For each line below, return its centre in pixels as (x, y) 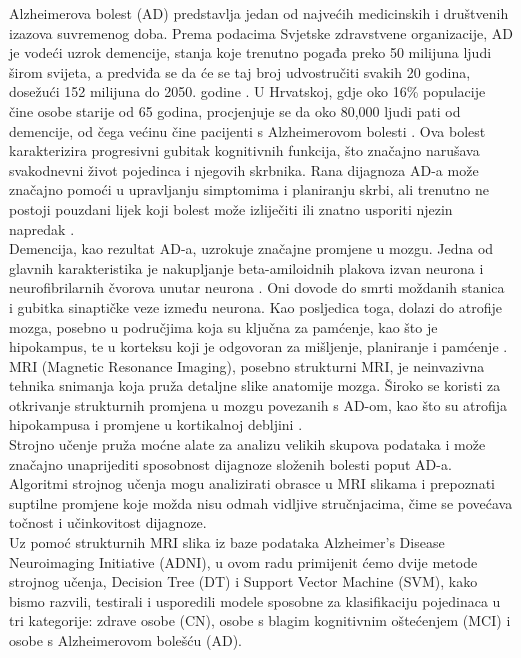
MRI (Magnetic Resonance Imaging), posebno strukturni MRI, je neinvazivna (247, 365)
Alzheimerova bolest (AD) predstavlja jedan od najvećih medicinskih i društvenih (259, 13)
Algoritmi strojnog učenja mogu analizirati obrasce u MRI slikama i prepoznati (252, 483)
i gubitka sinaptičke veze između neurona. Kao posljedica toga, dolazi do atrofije (255, 306)
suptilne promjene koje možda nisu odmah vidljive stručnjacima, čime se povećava (261, 502)
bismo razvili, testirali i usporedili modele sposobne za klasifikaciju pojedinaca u (255, 600)
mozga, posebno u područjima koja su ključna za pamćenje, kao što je (223, 326)
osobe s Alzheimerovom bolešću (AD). (125, 640)
